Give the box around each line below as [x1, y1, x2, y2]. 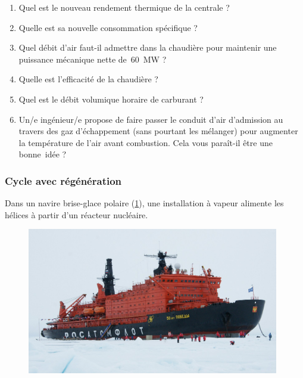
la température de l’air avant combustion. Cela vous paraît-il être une [18, 136, 273, 148]
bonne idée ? [18, 148, 67, 160]
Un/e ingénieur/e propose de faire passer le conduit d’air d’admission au [18, 113, 283, 125]
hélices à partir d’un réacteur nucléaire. [5, 208, 148, 221]
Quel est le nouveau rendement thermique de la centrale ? [18, 1, 230, 13]
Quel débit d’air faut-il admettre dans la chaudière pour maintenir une [18, 41, 277, 54]
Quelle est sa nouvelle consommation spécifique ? [18, 21, 198, 33]
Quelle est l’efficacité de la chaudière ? [18, 73, 158, 85]
